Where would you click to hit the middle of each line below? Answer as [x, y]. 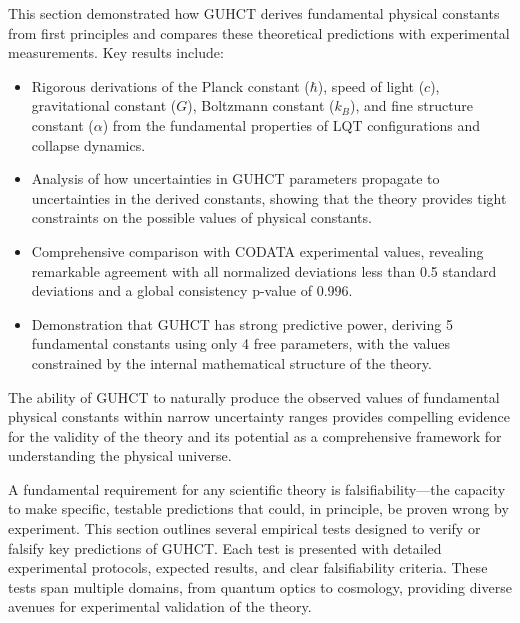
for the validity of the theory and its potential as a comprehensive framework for [255, 435]
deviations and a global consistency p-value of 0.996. [192, 290]
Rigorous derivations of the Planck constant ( [170, 85]
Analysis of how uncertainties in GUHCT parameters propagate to [235, 178]
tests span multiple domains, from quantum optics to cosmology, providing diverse [260, 586]
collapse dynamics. [88, 144]
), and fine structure [412, 105]
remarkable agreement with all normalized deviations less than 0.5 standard [264, 270]
